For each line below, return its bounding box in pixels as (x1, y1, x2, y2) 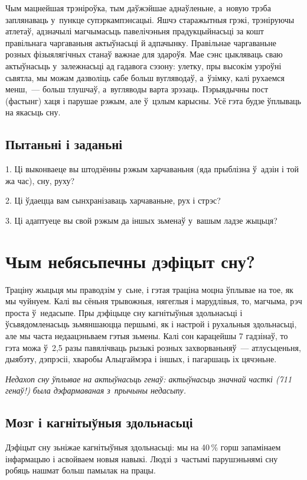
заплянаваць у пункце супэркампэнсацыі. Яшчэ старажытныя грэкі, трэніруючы (5, 13, 295, 25)
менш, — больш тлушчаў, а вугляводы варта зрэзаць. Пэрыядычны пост (5, 83, 269, 95)
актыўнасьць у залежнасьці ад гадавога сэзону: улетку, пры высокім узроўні (5, 59, 282, 72)
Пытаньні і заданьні (5, 135, 123, 153)
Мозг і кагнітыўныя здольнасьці (5, 413, 193, 431)
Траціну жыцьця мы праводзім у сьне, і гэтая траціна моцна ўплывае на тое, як (5, 283, 293, 295)
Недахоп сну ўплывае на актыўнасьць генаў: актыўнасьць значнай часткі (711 (5, 372, 292, 385)
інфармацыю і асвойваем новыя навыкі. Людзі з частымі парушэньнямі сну (5, 452, 278, 465)
